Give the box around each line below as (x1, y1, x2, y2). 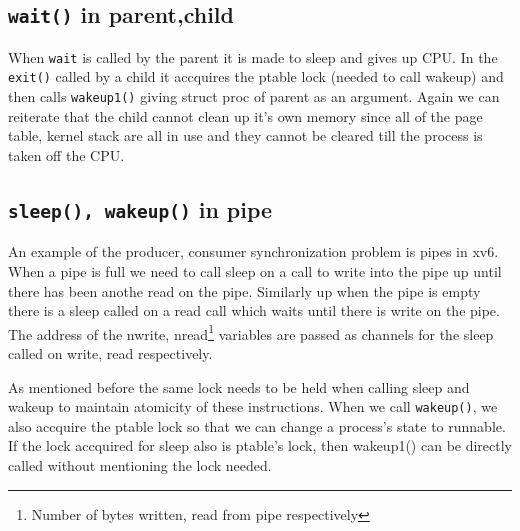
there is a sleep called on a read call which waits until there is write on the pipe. (8, 300, 500, 321)
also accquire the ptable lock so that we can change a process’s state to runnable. (8, 415, 506, 436)
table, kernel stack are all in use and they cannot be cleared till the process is (8, 125, 483, 146)
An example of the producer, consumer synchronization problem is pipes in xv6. (8, 241, 499, 262)
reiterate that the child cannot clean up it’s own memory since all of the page (8, 105, 483, 126)
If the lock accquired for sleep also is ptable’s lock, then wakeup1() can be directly (8, 435, 513, 456)
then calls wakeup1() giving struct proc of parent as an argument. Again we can (8, 86, 500, 107)
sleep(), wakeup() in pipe (8, 193, 273, 224)
